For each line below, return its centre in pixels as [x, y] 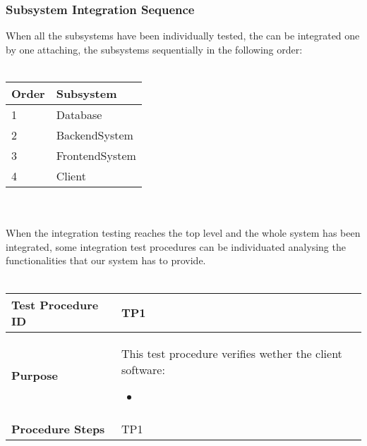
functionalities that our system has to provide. [106, 260]
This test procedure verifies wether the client [231, 353]
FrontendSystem [96, 155]
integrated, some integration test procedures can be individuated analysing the [176, 246]
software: [143, 369]
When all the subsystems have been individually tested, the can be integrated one [183, 36]
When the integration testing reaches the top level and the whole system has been [183, 233]
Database [79, 114]
